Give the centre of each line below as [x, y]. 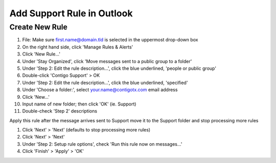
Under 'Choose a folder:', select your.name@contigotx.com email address [100, 90]
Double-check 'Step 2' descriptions [60, 111]
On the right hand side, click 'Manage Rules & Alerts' [78, 47]
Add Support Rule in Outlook [71, 13]
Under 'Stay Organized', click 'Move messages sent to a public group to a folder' [107, 61]
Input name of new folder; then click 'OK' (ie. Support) [79, 104]
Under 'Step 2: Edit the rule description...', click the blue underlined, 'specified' [105, 83]
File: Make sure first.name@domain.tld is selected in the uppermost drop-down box [110, 40]
